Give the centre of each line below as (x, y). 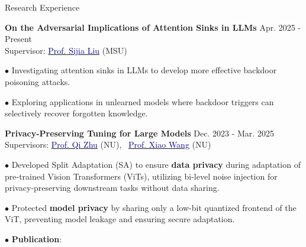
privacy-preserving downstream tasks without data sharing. (112, 188)
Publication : (37, 238)
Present (18, 39)
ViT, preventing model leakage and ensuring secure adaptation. (120, 219)
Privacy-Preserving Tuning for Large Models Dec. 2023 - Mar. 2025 (139, 133)
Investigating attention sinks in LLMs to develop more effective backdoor (144, 70)
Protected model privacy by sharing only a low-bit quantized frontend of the (154, 207)
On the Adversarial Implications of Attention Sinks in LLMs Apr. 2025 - (153, 27)
